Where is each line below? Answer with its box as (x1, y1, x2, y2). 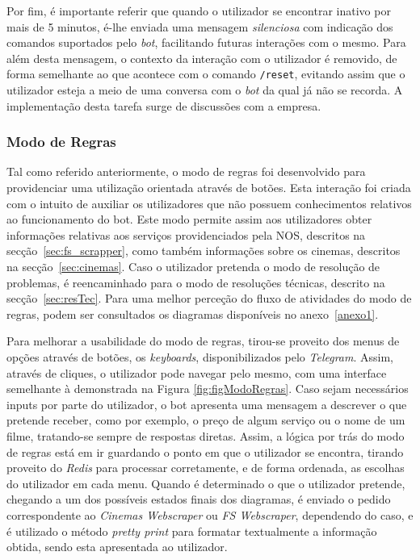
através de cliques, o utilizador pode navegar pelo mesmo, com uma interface (6, 364, 387, 381)
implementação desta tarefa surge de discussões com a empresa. (6, 97, 321, 114)
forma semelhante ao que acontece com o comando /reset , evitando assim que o (6, 65, 405, 82)
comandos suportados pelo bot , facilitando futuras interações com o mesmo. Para (6, 34, 406, 51)
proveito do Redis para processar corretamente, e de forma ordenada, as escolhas (6, 459, 405, 476)
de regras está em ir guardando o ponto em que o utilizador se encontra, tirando (6, 443, 404, 460)
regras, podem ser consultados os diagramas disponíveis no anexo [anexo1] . (6, 305, 379, 322)
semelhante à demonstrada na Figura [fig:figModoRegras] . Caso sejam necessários (6, 380, 409, 397)
